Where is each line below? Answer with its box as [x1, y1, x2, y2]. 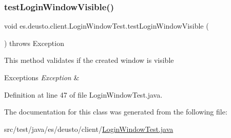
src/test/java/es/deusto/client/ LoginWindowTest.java [4, 123, 174, 134]
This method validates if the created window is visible [4, 55, 174, 65]
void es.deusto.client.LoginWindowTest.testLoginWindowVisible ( [4, 20, 209, 31]
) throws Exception [4, 37, 64, 48]
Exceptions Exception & [4, 72, 80, 82]
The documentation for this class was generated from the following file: [4, 106, 227, 117]
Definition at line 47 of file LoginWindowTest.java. [4, 89, 163, 100]
